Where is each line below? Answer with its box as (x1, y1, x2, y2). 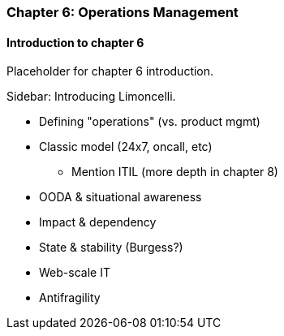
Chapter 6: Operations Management (6, 4, 239, 20)
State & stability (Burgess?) (39, 240, 183, 255)
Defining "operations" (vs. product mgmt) (39, 114, 260, 129)
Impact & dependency (39, 215, 157, 230)
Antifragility (39, 291, 101, 305)
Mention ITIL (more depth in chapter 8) (71, 165, 278, 179)
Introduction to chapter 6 (6, 35, 144, 50)
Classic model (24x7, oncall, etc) (39, 140, 213, 154)
